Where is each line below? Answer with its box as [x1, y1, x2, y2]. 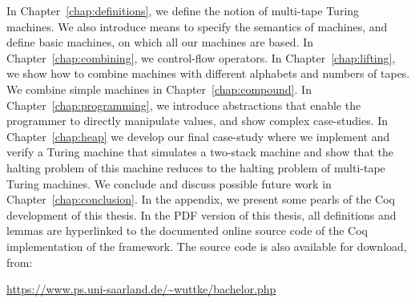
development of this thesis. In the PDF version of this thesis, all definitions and [6, 206, 397, 223]
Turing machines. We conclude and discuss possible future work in [6, 175, 332, 192]
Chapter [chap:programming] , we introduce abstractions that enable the [6, 96, 361, 113]
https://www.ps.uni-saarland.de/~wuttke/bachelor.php [6, 281, 276, 297]
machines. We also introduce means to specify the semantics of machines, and [6, 18, 388, 34]
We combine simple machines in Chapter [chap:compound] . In [6, 80, 312, 97]
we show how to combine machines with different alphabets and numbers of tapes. [6, 65, 410, 82]
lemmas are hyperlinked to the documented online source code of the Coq [6, 222, 368, 239]
